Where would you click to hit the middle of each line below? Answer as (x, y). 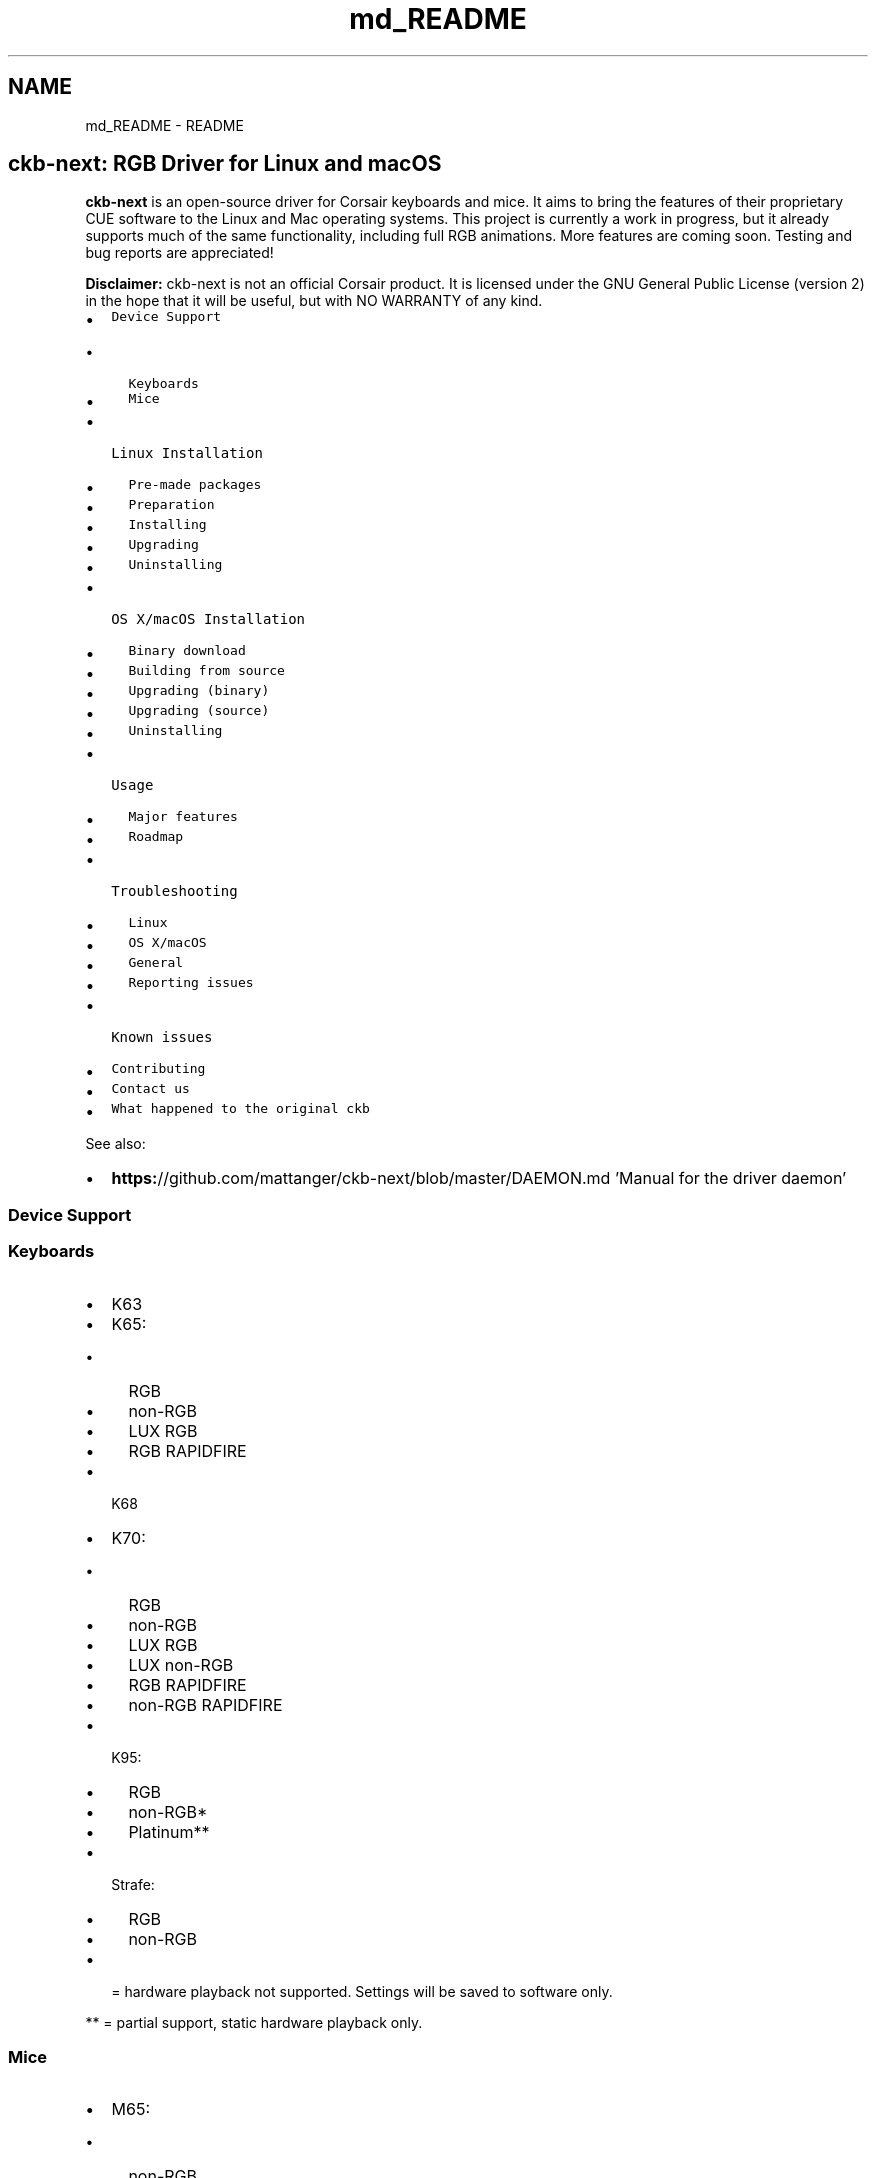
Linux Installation (187, 453)
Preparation (171, 505)
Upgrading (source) (199, 711)
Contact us (150, 1089)
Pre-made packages (195, 485)
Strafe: (133, 1884)
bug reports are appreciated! (179, 253)
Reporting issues (191, 983)
